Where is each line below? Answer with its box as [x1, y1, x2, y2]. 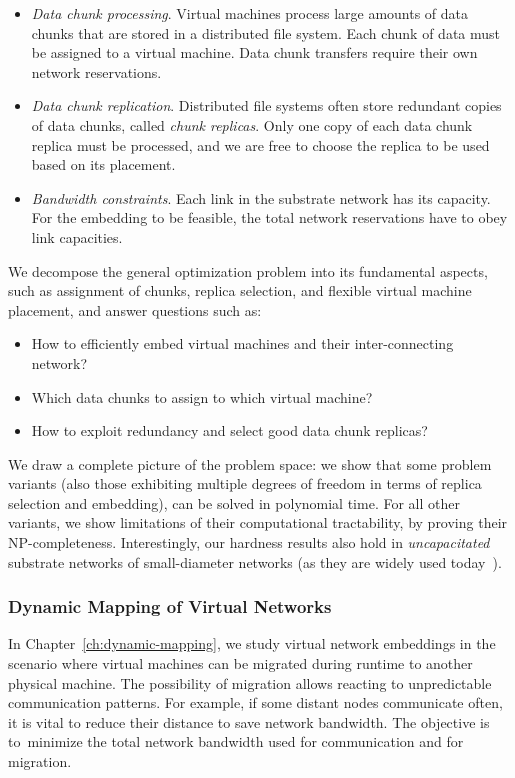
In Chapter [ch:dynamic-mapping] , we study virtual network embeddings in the [8, 633, 496, 654]
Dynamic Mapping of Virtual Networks [8, 594, 332, 619]
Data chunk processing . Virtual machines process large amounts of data [31, 3, 469, 23]
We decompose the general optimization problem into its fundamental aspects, [8, 260, 488, 281]
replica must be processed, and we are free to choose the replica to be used [31, 134, 490, 155]
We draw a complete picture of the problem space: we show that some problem [8, 453, 492, 474]
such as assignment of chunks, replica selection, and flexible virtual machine [8, 280, 472, 301]
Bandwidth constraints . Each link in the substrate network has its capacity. [31, 187, 491, 208]
